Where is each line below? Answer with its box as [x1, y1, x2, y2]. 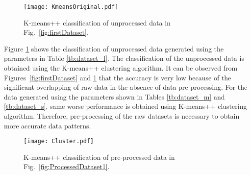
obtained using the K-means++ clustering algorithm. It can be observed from [4, 63, 238, 73]
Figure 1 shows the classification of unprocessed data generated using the [4, 43, 224, 53]
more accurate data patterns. [4, 120, 91, 130]
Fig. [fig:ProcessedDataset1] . [24, 161, 110, 172]
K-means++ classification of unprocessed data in [24, 17, 171, 27]
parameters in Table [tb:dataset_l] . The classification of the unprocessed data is [4, 53, 244, 63]
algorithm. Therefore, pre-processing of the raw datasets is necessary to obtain [4, 111, 240, 121]
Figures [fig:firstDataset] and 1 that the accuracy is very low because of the [4, 72, 231, 82]
